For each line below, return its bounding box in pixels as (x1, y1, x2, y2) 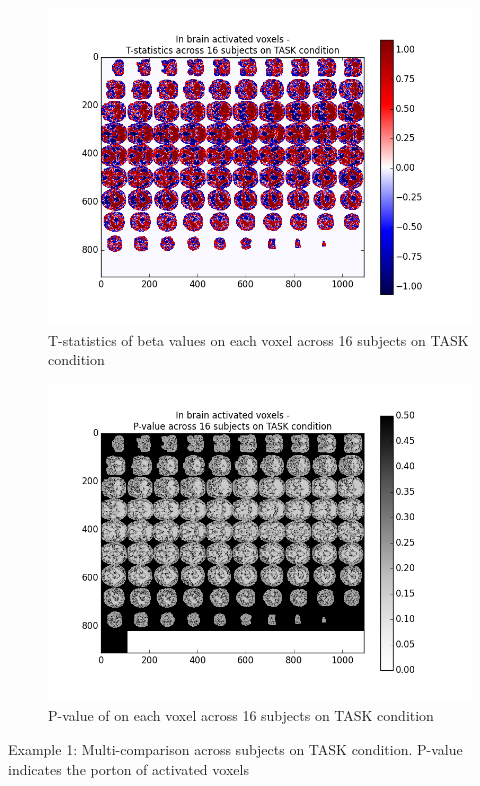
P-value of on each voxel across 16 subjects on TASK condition (48, 705, 434, 726)
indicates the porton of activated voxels (8, 758, 249, 779)
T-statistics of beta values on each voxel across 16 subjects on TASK (48, 329, 469, 350)
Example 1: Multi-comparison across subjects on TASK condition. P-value (8, 738, 463, 759)
